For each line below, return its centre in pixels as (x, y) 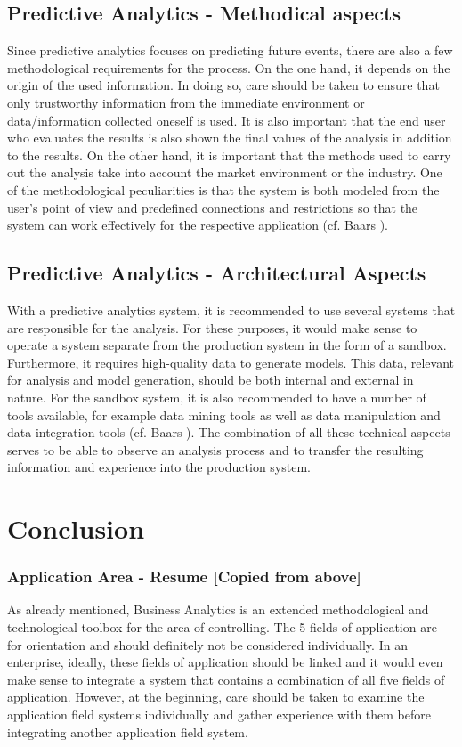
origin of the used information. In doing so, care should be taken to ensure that (223, 85)
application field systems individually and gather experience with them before (219, 715)
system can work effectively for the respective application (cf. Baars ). (198, 225)
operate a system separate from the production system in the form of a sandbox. (227, 345)
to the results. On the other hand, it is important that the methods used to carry (229, 154)
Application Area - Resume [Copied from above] (184, 576)
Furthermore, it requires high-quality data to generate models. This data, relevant (231, 362)
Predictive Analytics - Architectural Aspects (217, 273)
